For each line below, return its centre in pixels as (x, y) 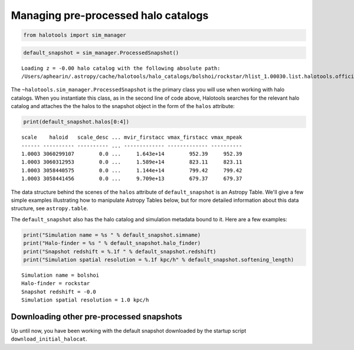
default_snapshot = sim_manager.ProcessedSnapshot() (101, 53)
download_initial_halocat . (49, 339)
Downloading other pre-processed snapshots (96, 317)
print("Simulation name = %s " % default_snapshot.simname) (112, 235)
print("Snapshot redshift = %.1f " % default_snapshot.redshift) (120, 251)
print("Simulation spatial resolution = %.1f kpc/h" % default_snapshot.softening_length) (159, 259)
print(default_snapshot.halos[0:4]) (76, 122)
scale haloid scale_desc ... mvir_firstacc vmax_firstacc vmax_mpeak (132, 138)
